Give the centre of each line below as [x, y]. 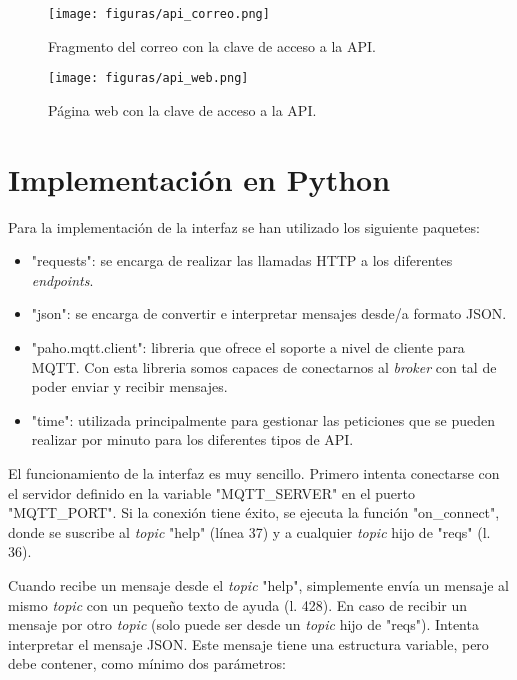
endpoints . [62, 279]
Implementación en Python [199, 178]
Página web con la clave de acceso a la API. [182, 109]
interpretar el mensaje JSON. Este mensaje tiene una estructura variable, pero [248, 643]
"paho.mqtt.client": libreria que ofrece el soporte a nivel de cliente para [248, 347]
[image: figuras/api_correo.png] [159, 14]
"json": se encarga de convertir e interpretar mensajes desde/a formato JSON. [269, 313]
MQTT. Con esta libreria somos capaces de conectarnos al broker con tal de [264, 366]
